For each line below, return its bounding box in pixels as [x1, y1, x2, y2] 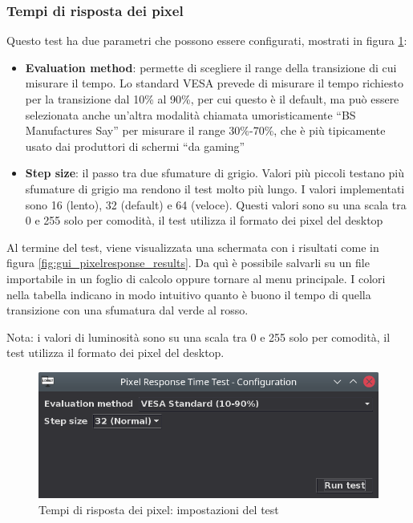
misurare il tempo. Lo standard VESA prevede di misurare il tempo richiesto [25, 75, 403, 91]
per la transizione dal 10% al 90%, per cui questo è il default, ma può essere [25, 91, 399, 107]
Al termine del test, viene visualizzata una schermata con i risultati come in [6, 238, 379, 255]
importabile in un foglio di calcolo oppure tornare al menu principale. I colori [6, 270, 386, 286]
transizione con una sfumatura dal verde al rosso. [6, 302, 249, 318]
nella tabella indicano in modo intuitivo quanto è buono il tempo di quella [6, 286, 371, 302]
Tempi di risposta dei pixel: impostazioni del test [38, 501, 279, 517]
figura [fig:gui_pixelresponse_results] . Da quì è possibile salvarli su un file [6, 254, 370, 271]
